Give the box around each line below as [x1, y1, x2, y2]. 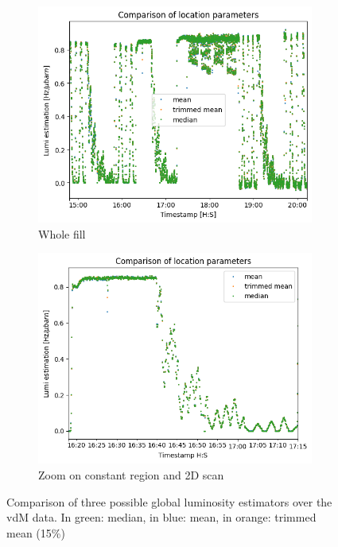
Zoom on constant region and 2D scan [38, 466, 224, 483]
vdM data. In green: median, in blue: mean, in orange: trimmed [6, 509, 317, 526]
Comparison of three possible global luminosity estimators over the [6, 493, 332, 510]
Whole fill [38, 225, 86, 242]
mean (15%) [6, 524, 65, 541]
